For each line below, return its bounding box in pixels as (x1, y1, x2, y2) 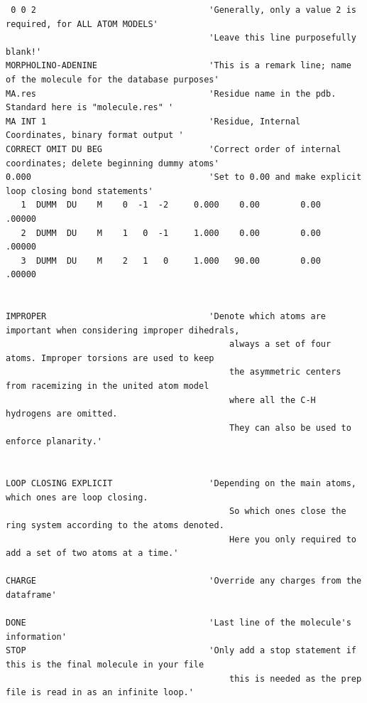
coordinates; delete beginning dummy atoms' (6, 158, 219, 168)
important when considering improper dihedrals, (6, 325, 240, 336)
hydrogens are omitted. (6, 409, 118, 419)
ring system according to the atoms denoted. (6, 520, 224, 530)
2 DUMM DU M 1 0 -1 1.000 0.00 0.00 (21, 227, 321, 238)
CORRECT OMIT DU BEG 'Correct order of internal (6, 144, 341, 154)
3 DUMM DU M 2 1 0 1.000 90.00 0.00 (21, 255, 321, 266)
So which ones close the (229, 506, 346, 517)
